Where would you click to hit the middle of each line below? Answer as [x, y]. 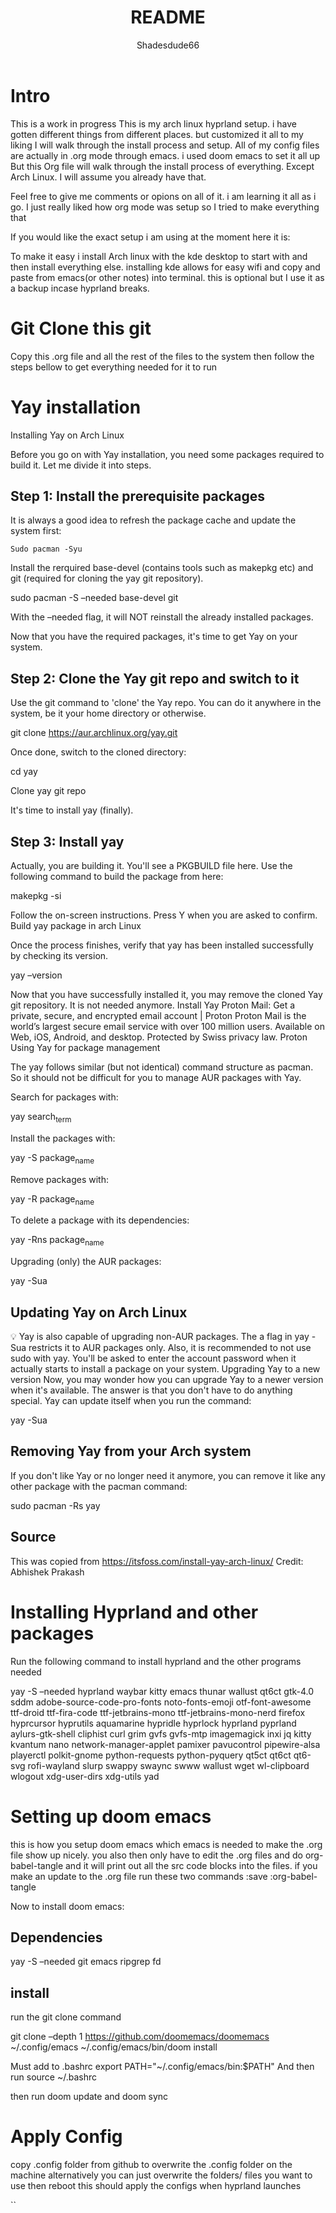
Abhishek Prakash [47, 1572]
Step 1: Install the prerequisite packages [138, 496]
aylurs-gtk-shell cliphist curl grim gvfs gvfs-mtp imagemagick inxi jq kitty [161, 1733]
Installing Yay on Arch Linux [67, 435]
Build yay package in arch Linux [76, 925]
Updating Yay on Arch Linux [99, 1312]
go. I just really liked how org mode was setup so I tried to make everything [165, 207]
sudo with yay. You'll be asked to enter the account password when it [153, 1358]
